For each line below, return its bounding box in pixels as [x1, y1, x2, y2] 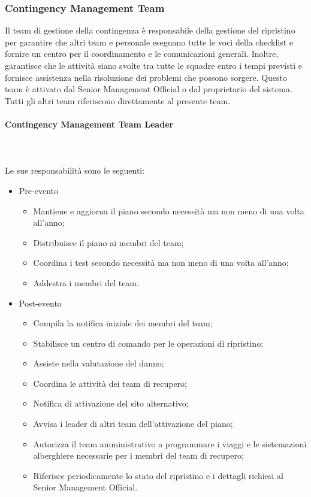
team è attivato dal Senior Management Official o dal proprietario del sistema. [5, 83, 292, 95]
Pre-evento [19, 184, 58, 196]
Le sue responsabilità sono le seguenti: [5, 164, 145, 177]
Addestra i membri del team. [33, 276, 139, 289]
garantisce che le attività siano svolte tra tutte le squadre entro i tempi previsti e [5, 59, 302, 71]
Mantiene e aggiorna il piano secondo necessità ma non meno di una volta [33, 204, 304, 217]
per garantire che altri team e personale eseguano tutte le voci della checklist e [5, 35, 294, 48]
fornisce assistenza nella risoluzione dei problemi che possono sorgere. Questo [5, 71, 288, 83]
